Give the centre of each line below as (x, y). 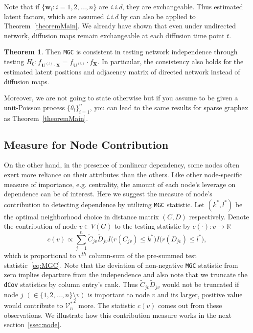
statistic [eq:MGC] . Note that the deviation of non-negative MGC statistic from (121, 265)
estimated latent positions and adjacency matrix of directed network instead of (122, 72)
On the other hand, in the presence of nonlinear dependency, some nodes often (122, 165)
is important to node (119, 294)
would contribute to (34, 305)
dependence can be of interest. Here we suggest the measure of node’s (108, 194)
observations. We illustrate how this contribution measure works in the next (118, 315)
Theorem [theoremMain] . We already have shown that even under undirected (120, 26)
